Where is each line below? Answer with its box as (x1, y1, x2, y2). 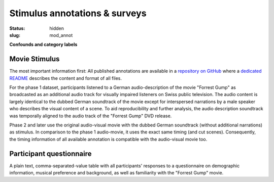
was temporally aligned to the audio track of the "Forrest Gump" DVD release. (9, 113, 172, 119)
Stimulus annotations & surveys (9, 8, 147, 19)
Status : (9, 25, 25, 31)
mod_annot (49, 32, 73, 38)
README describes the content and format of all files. (9, 75, 122, 81)
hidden (49, 25, 64, 31)
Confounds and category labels (9, 41, 78, 48)
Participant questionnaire (9, 149, 92, 158)
